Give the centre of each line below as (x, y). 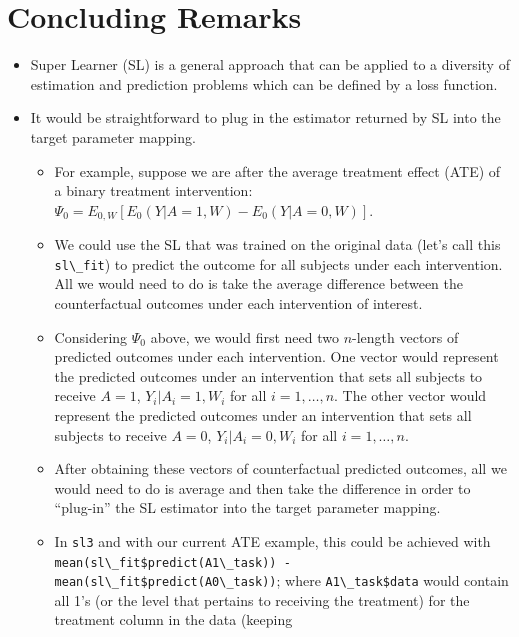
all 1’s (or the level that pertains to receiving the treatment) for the (262, 599)
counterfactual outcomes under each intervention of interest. (238, 302)
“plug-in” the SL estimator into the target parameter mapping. (247, 507)
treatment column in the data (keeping (173, 619)
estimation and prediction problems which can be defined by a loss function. (264, 83)
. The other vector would (410, 395)
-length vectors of (405, 336)
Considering (91, 336)
